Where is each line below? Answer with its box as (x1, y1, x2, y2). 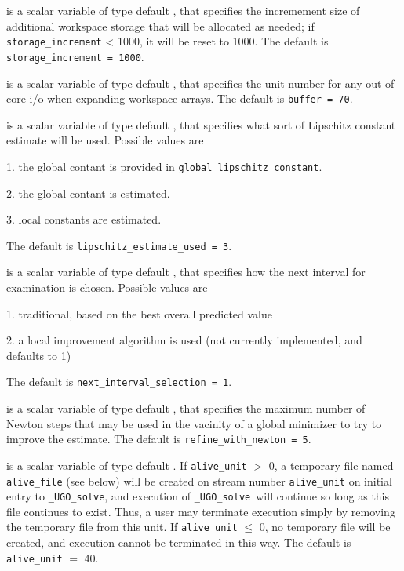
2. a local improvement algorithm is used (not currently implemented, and (6, 332, 362, 348)
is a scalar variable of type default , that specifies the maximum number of (6, 400, 366, 416)
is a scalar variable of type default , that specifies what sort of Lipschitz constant (6, 116, 396, 133)
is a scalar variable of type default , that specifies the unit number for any (6, 75, 362, 91)
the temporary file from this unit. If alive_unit (6, 518, 238, 535)
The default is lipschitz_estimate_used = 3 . (6, 237, 232, 253)
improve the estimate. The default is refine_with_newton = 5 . (6, 431, 311, 447)
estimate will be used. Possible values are (6, 132, 204, 148)
